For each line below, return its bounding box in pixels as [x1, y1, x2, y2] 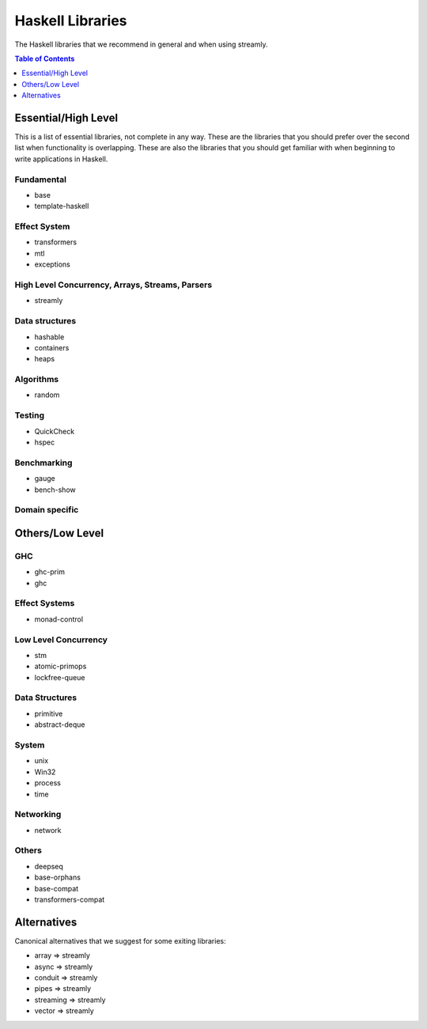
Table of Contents [14, 54, 75, 63]
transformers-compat [34, 895, 105, 904]
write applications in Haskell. [14, 154, 108, 164]
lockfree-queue [34, 672, 85, 682]
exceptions [34, 259, 70, 269]
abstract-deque [34, 720, 86, 729]
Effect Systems [14, 598, 75, 609]
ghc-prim [34, 567, 65, 577]
